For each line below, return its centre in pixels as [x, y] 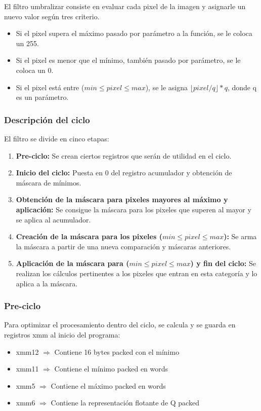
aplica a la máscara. [47, 283]
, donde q [242, 87]
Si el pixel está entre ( [50, 87]
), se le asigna [167, 87]
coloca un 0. [35, 70]
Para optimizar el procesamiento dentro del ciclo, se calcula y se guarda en [120, 325]
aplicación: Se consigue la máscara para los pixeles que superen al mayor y [134, 209]
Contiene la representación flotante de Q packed [125, 403]
